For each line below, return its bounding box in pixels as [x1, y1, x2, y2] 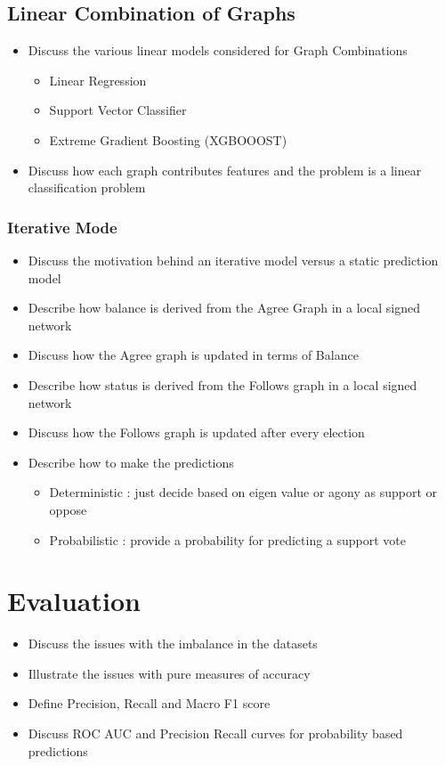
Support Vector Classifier [49, 101, 187, 119]
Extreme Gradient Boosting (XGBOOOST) [49, 130, 287, 149]
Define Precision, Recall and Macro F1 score [28, 694, 271, 713]
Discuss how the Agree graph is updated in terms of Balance [28, 346, 359, 364]
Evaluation [7, 583, 141, 619]
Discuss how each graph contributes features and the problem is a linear [28, 160, 422, 179]
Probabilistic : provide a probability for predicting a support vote [49, 530, 407, 549]
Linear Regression [49, 70, 147, 89]
